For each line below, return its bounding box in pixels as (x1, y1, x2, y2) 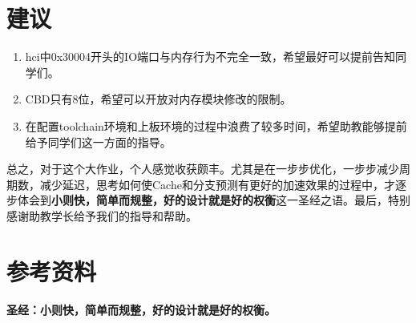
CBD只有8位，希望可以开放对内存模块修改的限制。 (25, 91, 292, 107)
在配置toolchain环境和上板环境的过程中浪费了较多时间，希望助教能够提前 (25, 117, 407, 134)
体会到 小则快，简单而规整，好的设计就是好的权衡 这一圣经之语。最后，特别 (17, 192, 410, 208)
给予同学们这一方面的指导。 (25, 133, 172, 150)
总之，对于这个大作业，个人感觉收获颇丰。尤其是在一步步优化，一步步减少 (6, 160, 399, 177)
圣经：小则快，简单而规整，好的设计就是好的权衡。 (6, 301, 276, 317)
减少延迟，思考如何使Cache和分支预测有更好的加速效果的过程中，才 (39, 176, 395, 192)
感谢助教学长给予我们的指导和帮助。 (6, 207, 197, 224)
